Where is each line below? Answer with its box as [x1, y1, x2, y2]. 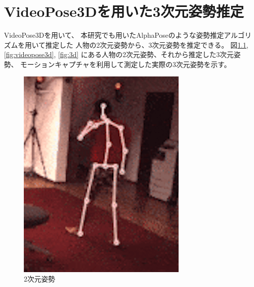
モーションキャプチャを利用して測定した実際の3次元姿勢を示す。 [20, 59, 231, 69]
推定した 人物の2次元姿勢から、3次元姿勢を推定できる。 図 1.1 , [45, 39, 249, 50]
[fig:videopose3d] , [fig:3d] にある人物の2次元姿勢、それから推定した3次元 [4, 49, 234, 60]
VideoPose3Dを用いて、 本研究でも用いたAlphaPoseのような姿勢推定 [4, 30, 224, 40]
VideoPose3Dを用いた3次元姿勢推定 [4, 1, 244, 21]
